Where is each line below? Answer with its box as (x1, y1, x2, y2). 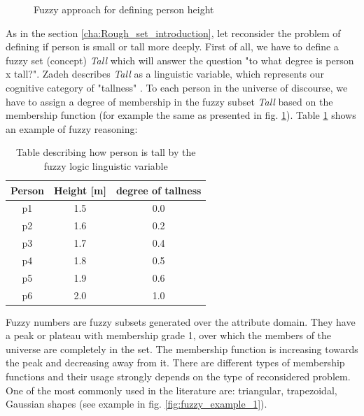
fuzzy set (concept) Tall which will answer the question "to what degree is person (6, 52, 354, 67)
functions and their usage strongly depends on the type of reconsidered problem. (6, 369, 351, 384)
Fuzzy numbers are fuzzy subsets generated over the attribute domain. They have (6, 314, 356, 329)
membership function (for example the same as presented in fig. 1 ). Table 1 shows (6, 108, 356, 122)
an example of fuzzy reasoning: (6, 121, 138, 136)
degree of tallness (115, 182, 202, 197)
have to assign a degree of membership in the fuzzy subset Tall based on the (6, 94, 333, 108)
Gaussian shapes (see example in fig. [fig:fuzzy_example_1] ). (6, 396, 267, 411)
